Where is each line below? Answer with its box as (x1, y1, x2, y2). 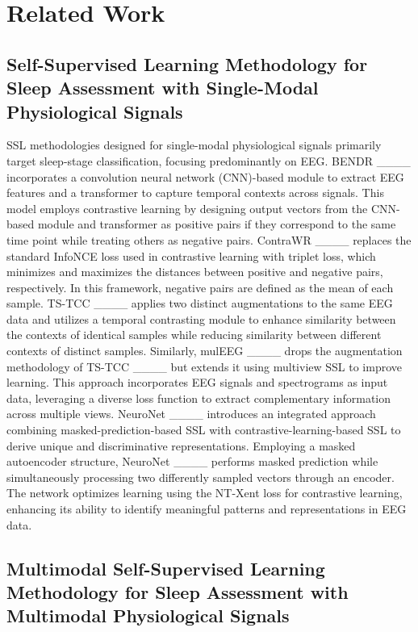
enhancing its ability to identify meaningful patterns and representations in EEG (6, 500, 407, 517)
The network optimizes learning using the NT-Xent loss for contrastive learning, (6, 484, 403, 501)
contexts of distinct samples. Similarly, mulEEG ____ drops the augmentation (6, 342, 403, 359)
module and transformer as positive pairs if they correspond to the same (37, 216, 396, 232)
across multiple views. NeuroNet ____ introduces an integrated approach (6, 405, 376, 422)
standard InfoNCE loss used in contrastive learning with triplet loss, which (6, 247, 376, 264)
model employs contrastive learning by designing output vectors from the (6, 199, 368, 216)
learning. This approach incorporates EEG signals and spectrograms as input (6, 374, 388, 391)
